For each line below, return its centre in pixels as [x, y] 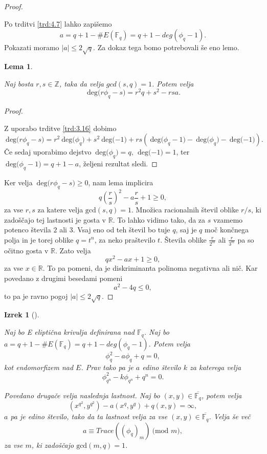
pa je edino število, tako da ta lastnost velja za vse [89, 416]
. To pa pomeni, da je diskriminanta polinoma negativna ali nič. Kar [150, 268]
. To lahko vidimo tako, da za [159, 219]
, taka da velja [81, 83]
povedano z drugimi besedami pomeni [63, 278]
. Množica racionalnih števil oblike [185, 210]
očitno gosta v [26, 250]
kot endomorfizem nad [39, 367]
